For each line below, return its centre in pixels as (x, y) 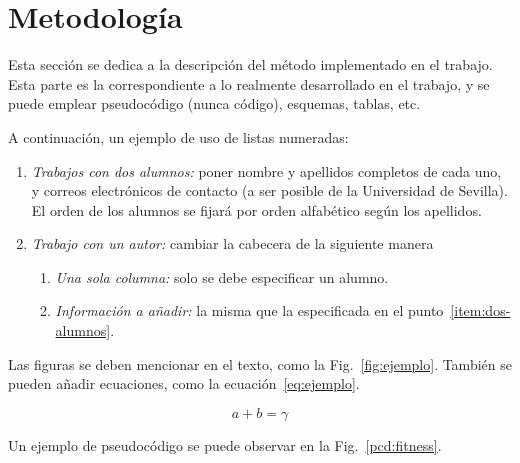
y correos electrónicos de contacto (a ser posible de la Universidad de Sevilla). (269, 190)
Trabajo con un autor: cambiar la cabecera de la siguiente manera (232, 243)
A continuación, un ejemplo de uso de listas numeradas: (178, 136)
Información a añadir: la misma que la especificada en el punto (249, 310)
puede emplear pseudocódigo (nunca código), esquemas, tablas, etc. (214, 103)
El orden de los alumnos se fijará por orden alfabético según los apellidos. (256, 209)
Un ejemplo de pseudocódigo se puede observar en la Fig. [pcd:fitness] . (225, 444)
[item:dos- (480, 310)
